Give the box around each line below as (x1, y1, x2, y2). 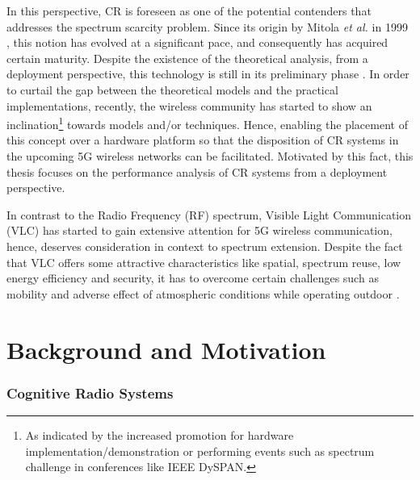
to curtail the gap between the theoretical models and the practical (6, 81, 338, 98)
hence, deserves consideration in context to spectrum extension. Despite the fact (6, 237, 403, 254)
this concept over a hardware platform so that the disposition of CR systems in (6, 131, 399, 148)
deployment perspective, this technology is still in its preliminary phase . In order (6, 65, 409, 82)
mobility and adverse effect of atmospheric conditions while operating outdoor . (6, 285, 400, 302)
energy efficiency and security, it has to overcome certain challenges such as (6, 269, 379, 286)
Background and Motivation (6, 332, 326, 365)
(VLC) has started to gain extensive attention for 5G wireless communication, (6, 222, 393, 239)
